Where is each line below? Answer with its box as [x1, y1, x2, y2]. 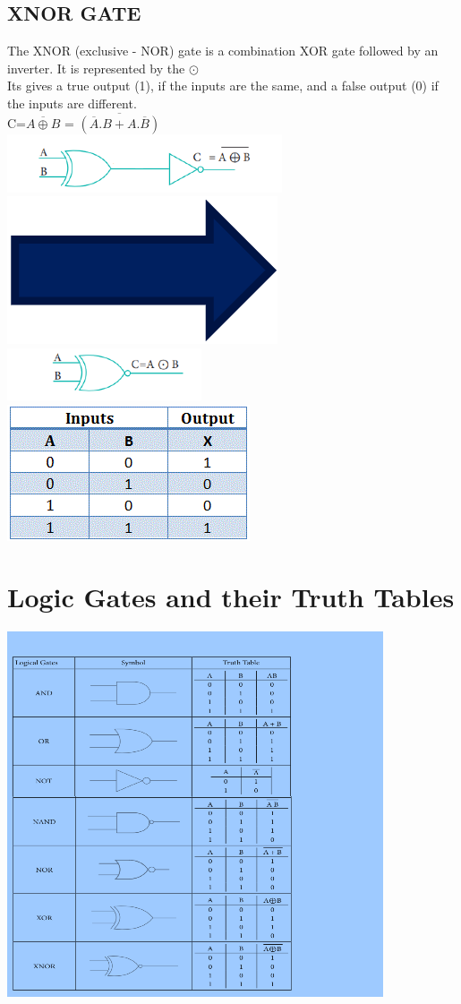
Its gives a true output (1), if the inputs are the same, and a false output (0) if [7, 76, 439, 95]
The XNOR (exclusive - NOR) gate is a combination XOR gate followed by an [7, 41, 439, 60]
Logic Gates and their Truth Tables [7, 579, 455, 615]
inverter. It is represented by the [7, 58, 185, 77]
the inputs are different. [7, 93, 137, 112]
